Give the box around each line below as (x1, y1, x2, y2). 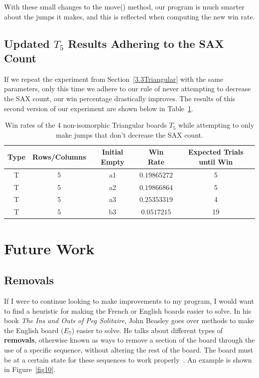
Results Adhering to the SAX (68, 35, 224, 51)
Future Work (4, 238, 95, 258)
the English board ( (4, 325, 64, 335)
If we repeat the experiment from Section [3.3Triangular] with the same (4, 73, 224, 84)
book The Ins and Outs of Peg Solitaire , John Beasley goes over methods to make (4, 315, 254, 326)
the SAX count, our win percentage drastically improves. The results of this (4, 93, 236, 103)
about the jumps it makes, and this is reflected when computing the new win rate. (4, 11, 255, 21)
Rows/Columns (32, 152, 86, 162)
